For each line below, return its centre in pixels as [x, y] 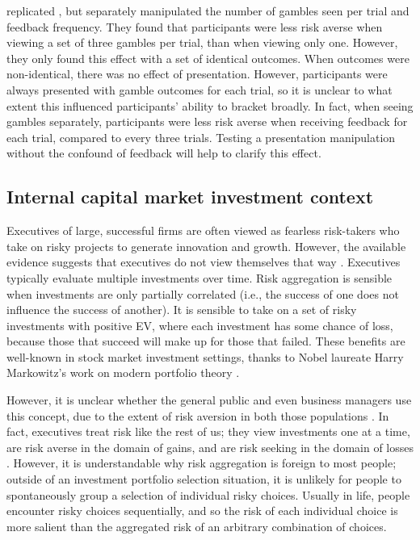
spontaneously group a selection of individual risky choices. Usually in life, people [208, 494]
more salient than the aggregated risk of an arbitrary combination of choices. [197, 526]
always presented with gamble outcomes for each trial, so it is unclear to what [199, 89]
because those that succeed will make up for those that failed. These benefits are [206, 341]
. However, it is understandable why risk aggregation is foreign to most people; [202, 463]
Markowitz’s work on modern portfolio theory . [123, 373]
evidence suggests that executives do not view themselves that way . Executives [204, 262]
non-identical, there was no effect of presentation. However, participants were [197, 74]
